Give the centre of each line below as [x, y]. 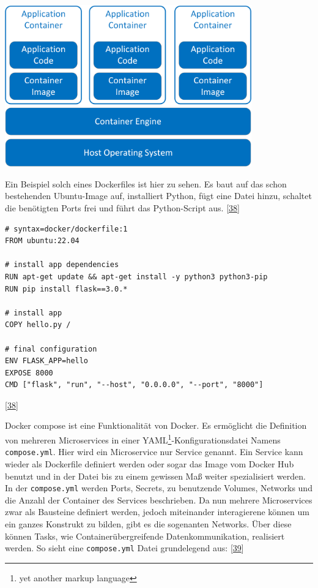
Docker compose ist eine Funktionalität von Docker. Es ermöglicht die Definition [156, 425]
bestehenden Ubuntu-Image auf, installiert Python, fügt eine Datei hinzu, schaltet [158, 196]
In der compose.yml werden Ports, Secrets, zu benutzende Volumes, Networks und [159, 488]
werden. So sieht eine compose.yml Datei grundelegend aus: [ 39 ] [124, 548]
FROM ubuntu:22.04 [42, 241]
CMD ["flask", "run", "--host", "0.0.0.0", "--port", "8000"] [134, 385]
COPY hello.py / [38, 325]
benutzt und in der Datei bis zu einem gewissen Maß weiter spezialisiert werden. [155, 476]
